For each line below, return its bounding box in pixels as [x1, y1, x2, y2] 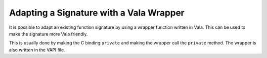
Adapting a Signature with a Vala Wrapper [9, 7, 185, 18]
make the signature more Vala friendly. [9, 31, 88, 37]
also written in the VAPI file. [9, 47, 65, 53]
